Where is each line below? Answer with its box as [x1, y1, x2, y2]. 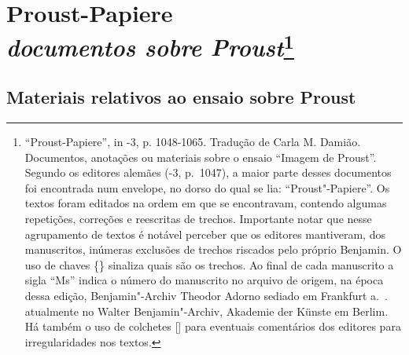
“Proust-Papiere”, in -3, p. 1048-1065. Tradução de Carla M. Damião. [24, 134, 361, 150]
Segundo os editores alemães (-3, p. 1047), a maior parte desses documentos [24, 164, 392, 181]
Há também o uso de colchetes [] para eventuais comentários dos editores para [24, 318, 401, 335]
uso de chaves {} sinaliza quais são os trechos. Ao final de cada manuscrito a [24, 256, 394, 273]
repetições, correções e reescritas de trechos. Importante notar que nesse [24, 210, 372, 227]
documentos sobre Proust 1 [6, 27, 294, 64]
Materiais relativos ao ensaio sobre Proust [6, 85, 356, 109]
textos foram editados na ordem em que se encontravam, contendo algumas [24, 195, 387, 211]
